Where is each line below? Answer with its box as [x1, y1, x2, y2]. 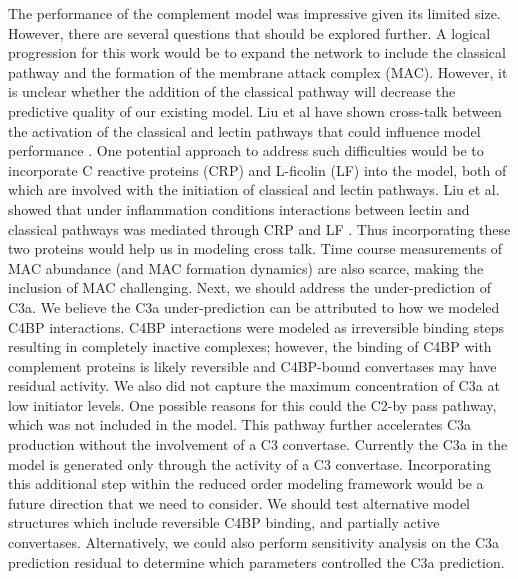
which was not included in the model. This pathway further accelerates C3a [8, 414, 472, 435]
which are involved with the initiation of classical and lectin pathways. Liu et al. [8, 179, 500, 200]
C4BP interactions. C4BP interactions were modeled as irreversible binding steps [8, 316, 505, 337]
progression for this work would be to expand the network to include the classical [8, 42, 506, 63]
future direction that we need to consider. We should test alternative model [8, 492, 470, 513]
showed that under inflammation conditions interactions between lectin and [8, 198, 470, 219]
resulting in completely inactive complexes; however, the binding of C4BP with [8, 336, 492, 357]
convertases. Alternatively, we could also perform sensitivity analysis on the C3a [8, 532, 500, 553]
